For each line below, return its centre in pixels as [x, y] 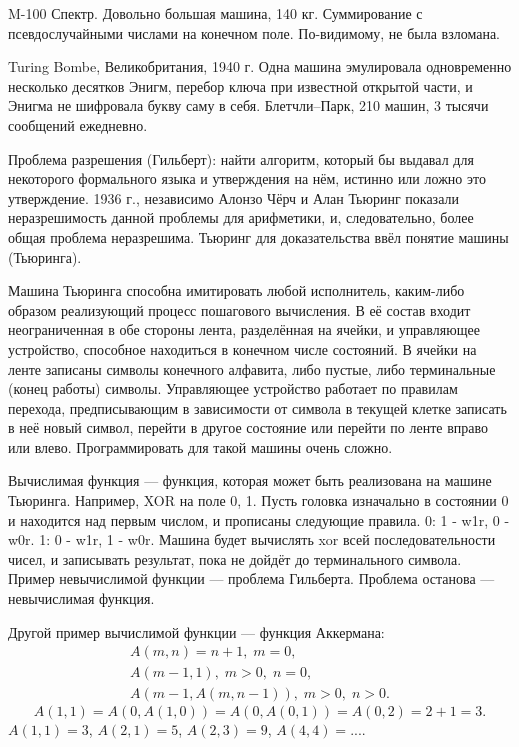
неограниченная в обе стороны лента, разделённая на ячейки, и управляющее [244, 329]
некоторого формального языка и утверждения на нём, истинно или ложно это [247, 178]
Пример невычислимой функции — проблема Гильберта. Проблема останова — [251, 578]
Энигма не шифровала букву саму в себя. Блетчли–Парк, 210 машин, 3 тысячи [248, 105]
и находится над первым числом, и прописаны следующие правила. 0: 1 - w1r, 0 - [259, 519]
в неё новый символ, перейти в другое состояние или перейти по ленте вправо [248, 427]
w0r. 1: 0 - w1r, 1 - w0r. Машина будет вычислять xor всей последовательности [252, 539]
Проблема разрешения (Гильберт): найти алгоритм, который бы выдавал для [241, 158]
